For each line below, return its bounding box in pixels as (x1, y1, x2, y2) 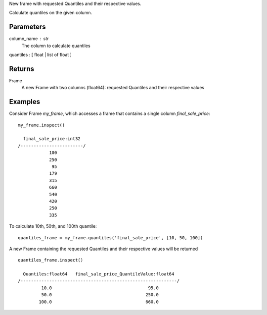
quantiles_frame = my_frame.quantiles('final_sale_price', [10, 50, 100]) (18, 235, 203, 240)
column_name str (9, 36, 49, 42)
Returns (9, 64, 35, 73)
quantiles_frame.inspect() (18, 258, 84, 263)
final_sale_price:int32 (23, 136, 81, 142)
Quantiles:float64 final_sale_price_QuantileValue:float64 (23, 271, 175, 277)
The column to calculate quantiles (21, 43, 91, 49)
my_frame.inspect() (18, 122, 65, 128)
